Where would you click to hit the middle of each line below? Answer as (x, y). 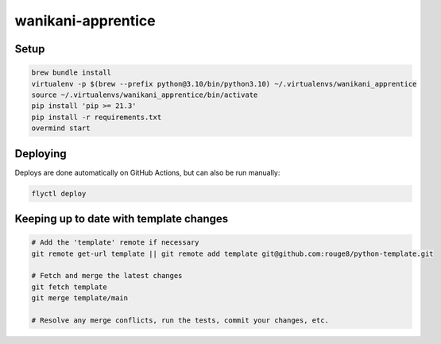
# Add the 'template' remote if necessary (115, 243)
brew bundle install (71, 73)
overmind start (61, 128)
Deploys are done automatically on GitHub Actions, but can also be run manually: (147, 172)
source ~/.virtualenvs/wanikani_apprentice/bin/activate (145, 95)
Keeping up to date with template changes (122, 219)
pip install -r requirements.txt (97, 117)
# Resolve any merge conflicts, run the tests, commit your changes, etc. (180, 320)
